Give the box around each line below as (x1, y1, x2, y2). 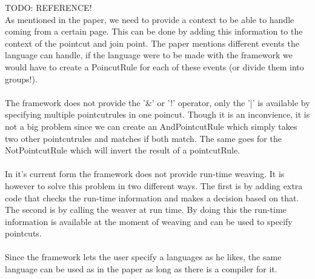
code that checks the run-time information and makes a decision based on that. (5, 191, 299, 204)
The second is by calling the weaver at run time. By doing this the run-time (5, 203, 287, 216)
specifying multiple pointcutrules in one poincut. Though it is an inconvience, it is (5, 108, 310, 121)
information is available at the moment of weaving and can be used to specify (5, 215, 293, 227)
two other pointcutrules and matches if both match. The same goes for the (5, 132, 282, 144)
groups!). (5, 72, 38, 85)
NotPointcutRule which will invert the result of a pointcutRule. (5, 144, 240, 156)
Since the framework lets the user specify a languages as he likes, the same (5, 250, 282, 263)
